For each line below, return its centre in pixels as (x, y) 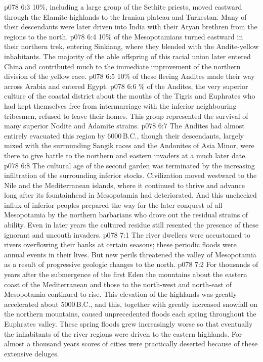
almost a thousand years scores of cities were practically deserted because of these (131, 344)
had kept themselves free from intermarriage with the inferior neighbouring (120, 105)
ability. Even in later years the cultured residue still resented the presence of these (131, 225)
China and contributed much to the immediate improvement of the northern (122, 66)
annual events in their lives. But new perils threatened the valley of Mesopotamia (130, 254)
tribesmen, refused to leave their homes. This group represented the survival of (126, 116)
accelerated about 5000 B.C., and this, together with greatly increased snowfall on (131, 304)
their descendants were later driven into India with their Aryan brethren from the (131, 27)
